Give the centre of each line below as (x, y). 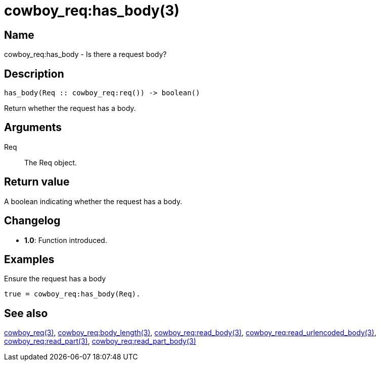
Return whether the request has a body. (70, 108)
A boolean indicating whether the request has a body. (93, 201)
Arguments (33, 128)
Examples (29, 259)
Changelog (32, 221)
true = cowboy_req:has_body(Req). (72, 294)
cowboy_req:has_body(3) (92, 11)
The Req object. (51, 162)
